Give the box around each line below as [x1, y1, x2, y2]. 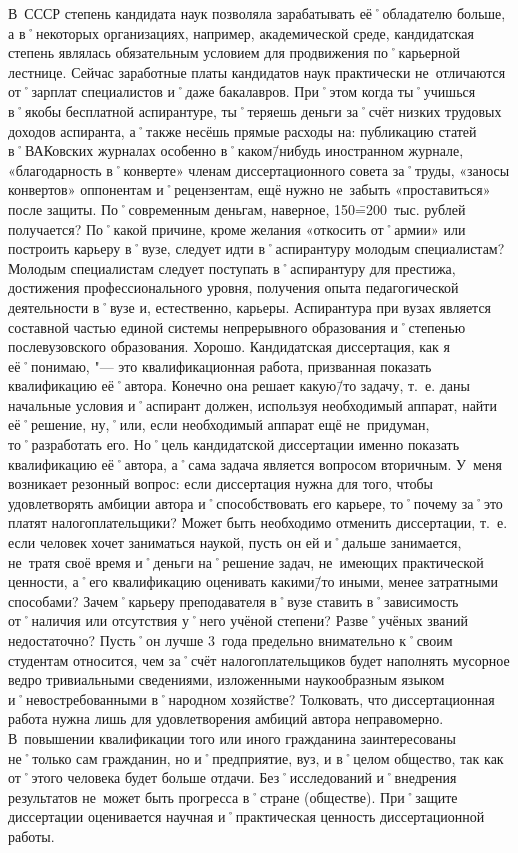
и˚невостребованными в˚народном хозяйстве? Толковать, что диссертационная [8, 688, 495, 709]
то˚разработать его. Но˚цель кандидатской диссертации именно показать [8, 434, 460, 455]
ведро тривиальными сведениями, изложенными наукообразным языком [8, 669, 445, 690]
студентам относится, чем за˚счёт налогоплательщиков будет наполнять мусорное [8, 649, 510, 670]
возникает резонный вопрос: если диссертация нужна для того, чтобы [8, 473, 434, 494]
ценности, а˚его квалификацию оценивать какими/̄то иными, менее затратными [8, 571, 498, 592]
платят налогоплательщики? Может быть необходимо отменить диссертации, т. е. [8, 512, 508, 533]
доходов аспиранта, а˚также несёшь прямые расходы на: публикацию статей [8, 120, 477, 141]
